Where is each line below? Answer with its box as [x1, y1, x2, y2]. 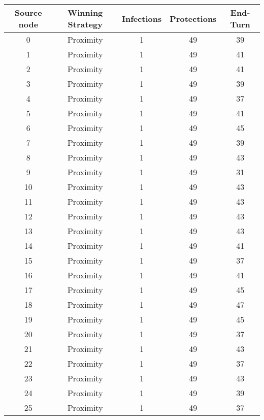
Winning [68, 7, 103, 18]
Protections [170, 12, 217, 24]
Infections [121, 12, 162, 24]
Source [14, 7, 42, 18]
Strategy [68, 18, 103, 30]
